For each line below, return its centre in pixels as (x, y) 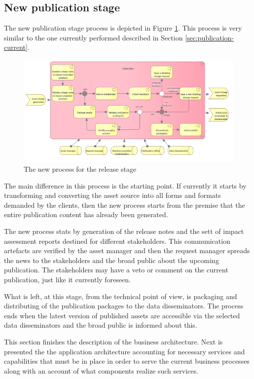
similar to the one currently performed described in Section (93, 37)
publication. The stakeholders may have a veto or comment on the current (116, 270)
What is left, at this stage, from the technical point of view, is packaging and (121, 296)
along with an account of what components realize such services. (101, 370)
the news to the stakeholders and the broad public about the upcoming (111, 260)
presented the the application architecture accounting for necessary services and (125, 351)
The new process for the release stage (80, 169)
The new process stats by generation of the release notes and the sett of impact (124, 231)
